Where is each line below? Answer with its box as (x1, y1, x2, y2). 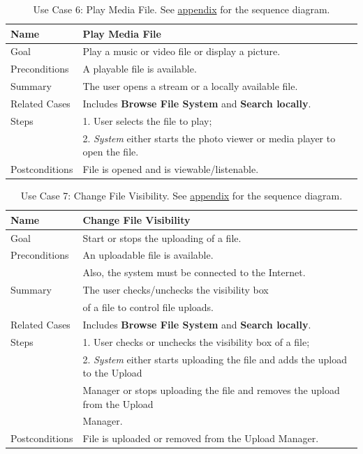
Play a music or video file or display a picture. (82, 44, 281, 59)
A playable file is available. (82, 61, 197, 76)
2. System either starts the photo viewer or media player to (82, 130, 336, 145)
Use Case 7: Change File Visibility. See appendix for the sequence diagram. (20, 188, 343, 203)
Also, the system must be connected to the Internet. (82, 265, 306, 280)
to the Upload (82, 365, 142, 380)
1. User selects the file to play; (82, 113, 212, 128)
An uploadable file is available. (82, 248, 214, 262)
